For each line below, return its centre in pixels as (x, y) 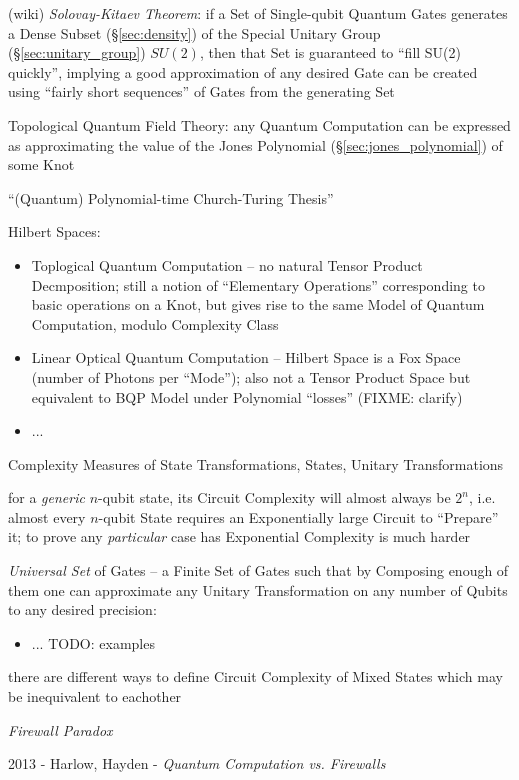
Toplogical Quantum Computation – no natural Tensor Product (227, 264)
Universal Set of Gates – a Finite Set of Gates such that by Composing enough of (258, 570)
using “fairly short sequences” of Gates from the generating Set (201, 91)
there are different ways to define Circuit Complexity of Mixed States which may (255, 676)
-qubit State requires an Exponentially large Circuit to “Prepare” (298, 516)
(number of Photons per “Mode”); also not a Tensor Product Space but (251, 376)
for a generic (46, 497)
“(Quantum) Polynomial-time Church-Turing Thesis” (171, 197)
